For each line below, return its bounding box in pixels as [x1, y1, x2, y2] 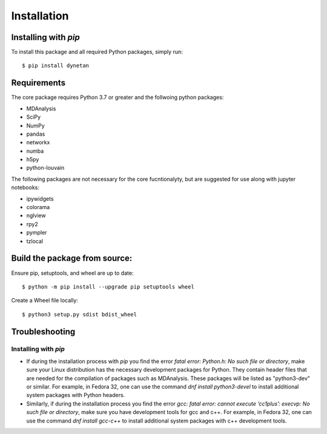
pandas [26, 130, 45, 138]
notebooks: [11, 184, 39, 191]
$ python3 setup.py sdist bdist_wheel [22, 311, 137, 318]
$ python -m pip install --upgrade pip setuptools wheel [22, 283, 195, 290]
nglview [26, 212, 46, 219]
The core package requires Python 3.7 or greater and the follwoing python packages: [11, 94, 224, 101]
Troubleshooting [11, 326, 76, 336]
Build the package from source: [11, 253, 133, 264]
